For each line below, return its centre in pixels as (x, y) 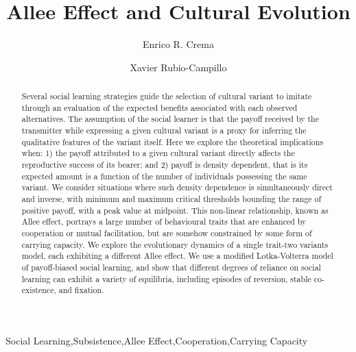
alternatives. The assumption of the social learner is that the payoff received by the (170, 119)
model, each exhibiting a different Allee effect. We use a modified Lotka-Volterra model (177, 256)
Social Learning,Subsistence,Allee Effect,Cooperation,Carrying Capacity (157, 340)
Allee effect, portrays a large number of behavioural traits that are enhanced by (164, 222)
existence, (39, 290)
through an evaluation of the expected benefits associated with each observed (159, 107)
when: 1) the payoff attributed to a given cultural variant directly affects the (158, 153)
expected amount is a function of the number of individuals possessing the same (164, 176)
